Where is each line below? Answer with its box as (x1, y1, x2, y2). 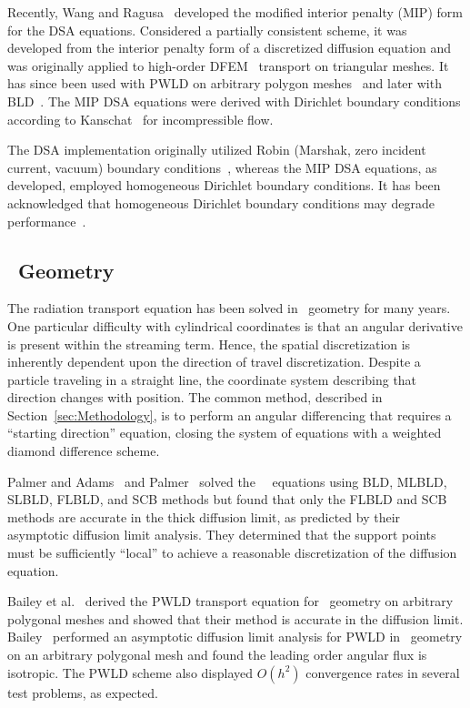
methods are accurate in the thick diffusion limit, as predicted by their (7, 507, 401, 526)
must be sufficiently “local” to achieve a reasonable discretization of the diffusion (7, 543, 457, 562)
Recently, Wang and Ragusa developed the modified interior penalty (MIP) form (7, 3, 463, 21)
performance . (7, 211, 86, 230)
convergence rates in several (305, 662, 460, 682)
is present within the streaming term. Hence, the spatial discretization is (7, 334, 411, 353)
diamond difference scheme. (7, 441, 160, 460)
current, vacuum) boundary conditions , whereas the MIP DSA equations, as (7, 157, 437, 177)
